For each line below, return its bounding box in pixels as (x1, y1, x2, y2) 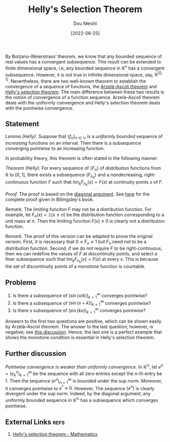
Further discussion (5, 349, 66, 358)
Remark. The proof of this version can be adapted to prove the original (5, 233, 153, 240)
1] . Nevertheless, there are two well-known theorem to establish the (5, 77, 146, 84)
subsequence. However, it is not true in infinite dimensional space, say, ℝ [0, (5, 71, 163, 78)
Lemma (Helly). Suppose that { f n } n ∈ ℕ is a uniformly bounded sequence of (5, 133, 163, 141)
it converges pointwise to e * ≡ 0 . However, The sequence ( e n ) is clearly (5, 384, 155, 391)
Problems (5, 278, 37, 287)
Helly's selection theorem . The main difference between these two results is (5, 89, 164, 95)
